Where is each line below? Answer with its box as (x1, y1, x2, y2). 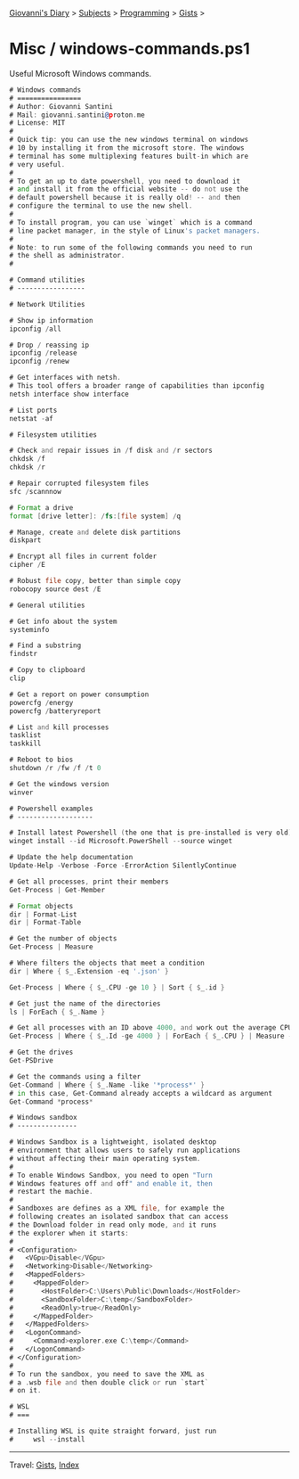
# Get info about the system (9, 617, 117, 626)
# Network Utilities (9, 300, 86, 308)
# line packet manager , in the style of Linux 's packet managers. (9, 226, 261, 235)
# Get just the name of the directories (9, 998, 162, 1008)
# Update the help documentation (9, 853, 133, 862)
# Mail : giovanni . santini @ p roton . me (9, 111, 145, 119)
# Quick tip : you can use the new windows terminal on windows (9, 136, 249, 144)
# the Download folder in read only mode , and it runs (9, 1220, 217, 1229)
